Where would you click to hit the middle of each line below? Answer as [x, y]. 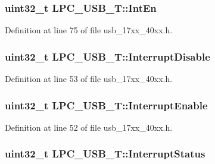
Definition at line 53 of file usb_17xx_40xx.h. [89, 79]
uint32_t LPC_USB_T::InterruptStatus [105, 154]
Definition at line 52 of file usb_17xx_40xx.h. [89, 127]
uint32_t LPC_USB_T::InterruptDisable [107, 56]
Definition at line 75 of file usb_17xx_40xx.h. [89, 30]
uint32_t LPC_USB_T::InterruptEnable [106, 105]
